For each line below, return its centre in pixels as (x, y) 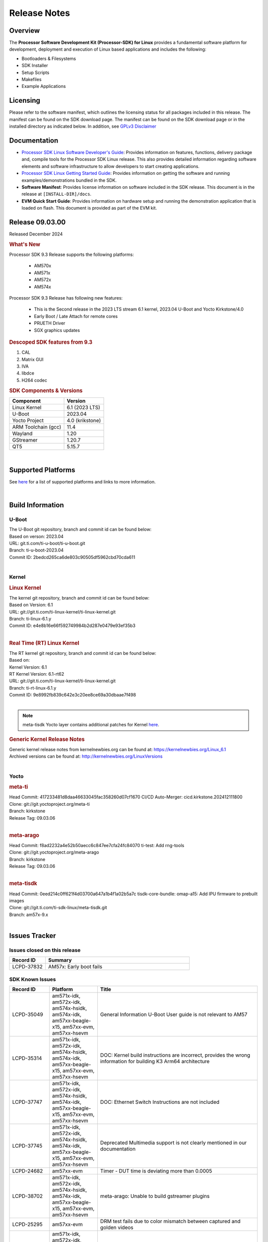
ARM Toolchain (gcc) (37, 427)
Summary (60, 960)
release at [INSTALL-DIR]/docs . (57, 194)
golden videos (117, 1228)
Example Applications (44, 86)
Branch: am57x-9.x (29, 915)
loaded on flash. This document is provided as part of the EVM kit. (89, 208)
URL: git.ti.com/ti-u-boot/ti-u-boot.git (47, 543)
